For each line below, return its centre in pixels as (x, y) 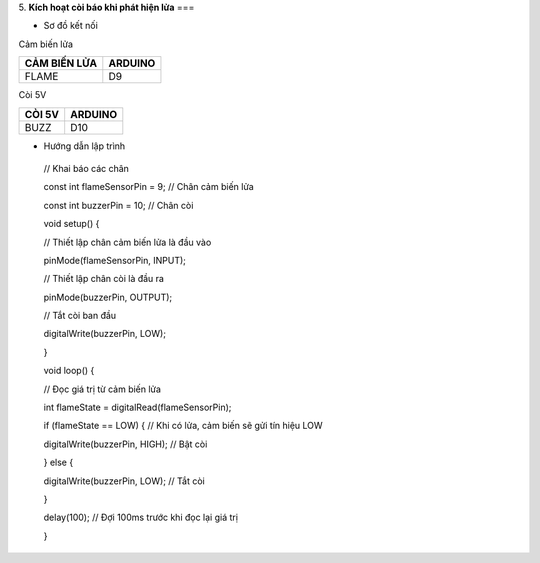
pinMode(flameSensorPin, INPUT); (115, 260)
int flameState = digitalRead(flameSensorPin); (137, 407)
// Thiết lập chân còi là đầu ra (104, 279)
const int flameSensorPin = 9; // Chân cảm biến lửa (148, 187)
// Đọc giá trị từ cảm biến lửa (102, 389)
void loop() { (69, 371)
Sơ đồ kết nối (71, 26)
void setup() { (71, 224)
